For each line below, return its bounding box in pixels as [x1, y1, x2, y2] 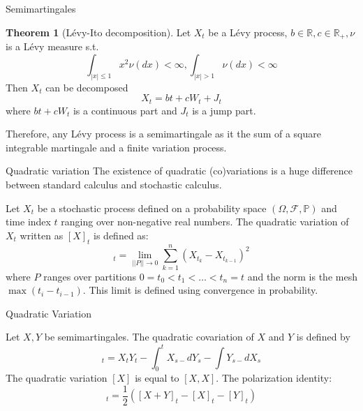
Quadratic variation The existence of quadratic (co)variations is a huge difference [6, 163, 353, 178]
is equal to [135, 371, 179, 385]
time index [6, 214, 51, 229]
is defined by [296, 329, 350, 344]
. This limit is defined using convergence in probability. [82, 283, 318, 297]
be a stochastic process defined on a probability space [37, 200, 267, 215]
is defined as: [94, 227, 149, 242]
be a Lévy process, [208, 24, 288, 39]
